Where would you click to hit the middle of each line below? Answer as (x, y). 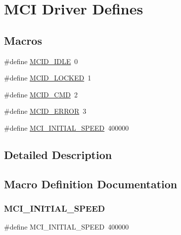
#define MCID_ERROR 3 (45, 111)
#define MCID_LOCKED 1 (48, 78)
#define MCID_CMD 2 (41, 94)
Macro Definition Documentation (91, 184)
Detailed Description (58, 154)
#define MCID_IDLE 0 (41, 61)
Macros (23, 40)
